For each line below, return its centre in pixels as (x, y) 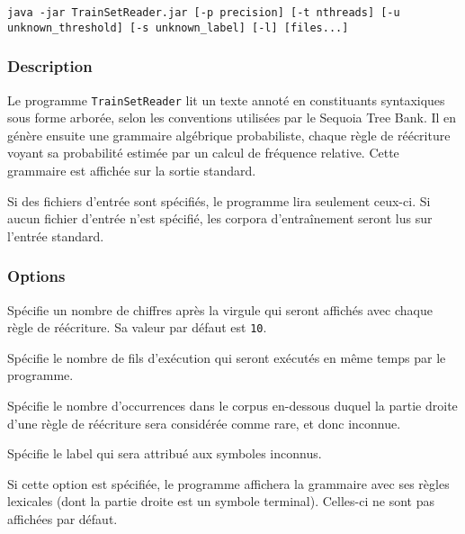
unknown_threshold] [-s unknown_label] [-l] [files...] (178, 27)
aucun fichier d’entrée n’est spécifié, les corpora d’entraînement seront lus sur (220, 218)
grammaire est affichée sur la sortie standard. (132, 170)
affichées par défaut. (63, 518)
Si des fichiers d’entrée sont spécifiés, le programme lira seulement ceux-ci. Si (219, 200)
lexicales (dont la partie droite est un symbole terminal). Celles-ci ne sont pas (221, 501)
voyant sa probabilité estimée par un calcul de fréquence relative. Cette (203, 153)
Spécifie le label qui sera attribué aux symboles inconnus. (165, 453)
